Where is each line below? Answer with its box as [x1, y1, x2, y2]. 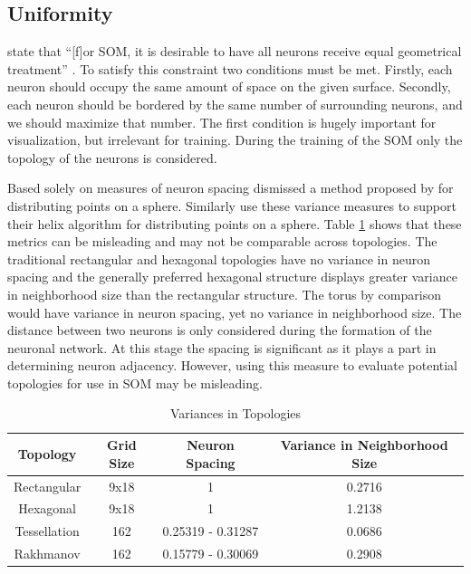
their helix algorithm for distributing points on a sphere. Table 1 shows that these [7, 214, 462, 233]
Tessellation [14, 521, 80, 541]
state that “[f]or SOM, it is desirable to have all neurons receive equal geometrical [7, 42, 462, 61]
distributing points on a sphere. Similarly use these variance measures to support [7, 196, 457, 215]
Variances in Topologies [169, 404, 302, 423]
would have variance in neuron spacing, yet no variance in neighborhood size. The [7, 302, 462, 321]
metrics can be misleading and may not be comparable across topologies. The [7, 232, 437, 251]
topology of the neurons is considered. [7, 148, 217, 167]
